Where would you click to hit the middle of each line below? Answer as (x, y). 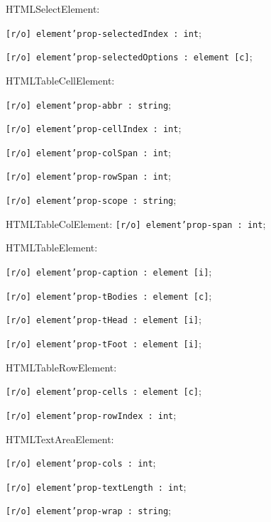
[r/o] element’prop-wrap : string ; (88, 510)
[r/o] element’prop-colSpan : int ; (88, 152)
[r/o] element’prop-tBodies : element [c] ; (109, 295)
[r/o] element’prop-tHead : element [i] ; (104, 319)
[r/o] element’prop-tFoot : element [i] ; (104, 343)
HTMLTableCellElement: (60, 80)
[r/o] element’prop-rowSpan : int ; (88, 176)
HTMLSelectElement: (53, 9)
